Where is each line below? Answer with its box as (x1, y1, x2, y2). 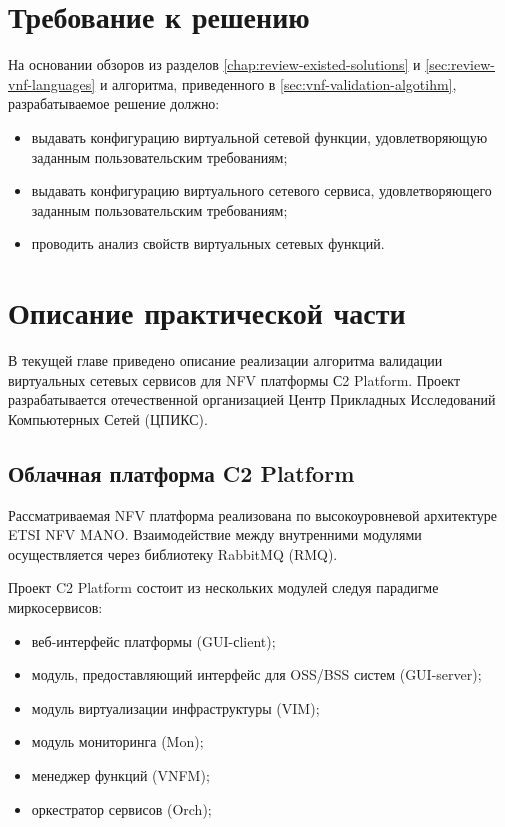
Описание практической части (8, 292, 406, 333)
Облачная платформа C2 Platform (8, 457, 355, 488)
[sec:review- (425, 54, 495, 75)
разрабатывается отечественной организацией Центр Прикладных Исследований (8, 389, 496, 410)
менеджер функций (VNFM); (31, 764, 210, 785)
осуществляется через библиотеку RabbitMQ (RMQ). (8, 543, 338, 564)
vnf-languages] (8, 73, 96, 94)
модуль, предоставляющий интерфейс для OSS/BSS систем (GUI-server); (31, 664, 482, 685)
